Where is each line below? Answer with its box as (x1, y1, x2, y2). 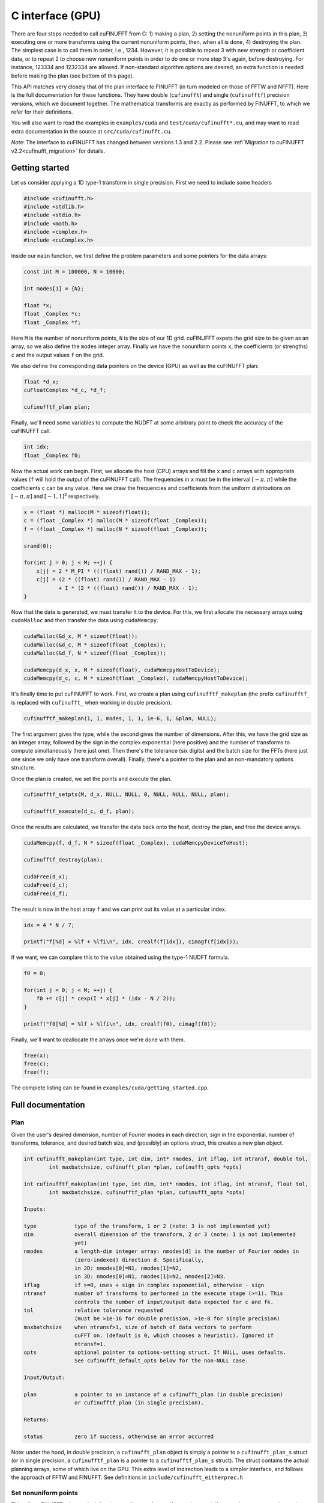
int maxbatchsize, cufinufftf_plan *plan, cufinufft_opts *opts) (49, 1189, 245, 1196)
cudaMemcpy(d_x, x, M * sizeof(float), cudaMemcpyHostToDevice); (23, 666, 220, 673)
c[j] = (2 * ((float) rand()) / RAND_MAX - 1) (36, 576, 176, 583)
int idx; (23, 444, 50, 450)
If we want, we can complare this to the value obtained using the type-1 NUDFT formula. (11, 954, 230, 961)
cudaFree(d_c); (23, 881, 68, 889)
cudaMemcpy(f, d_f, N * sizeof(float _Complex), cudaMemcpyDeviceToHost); (23, 839, 249, 846)
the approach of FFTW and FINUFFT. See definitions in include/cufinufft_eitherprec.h (11, 1474, 243, 1481)
